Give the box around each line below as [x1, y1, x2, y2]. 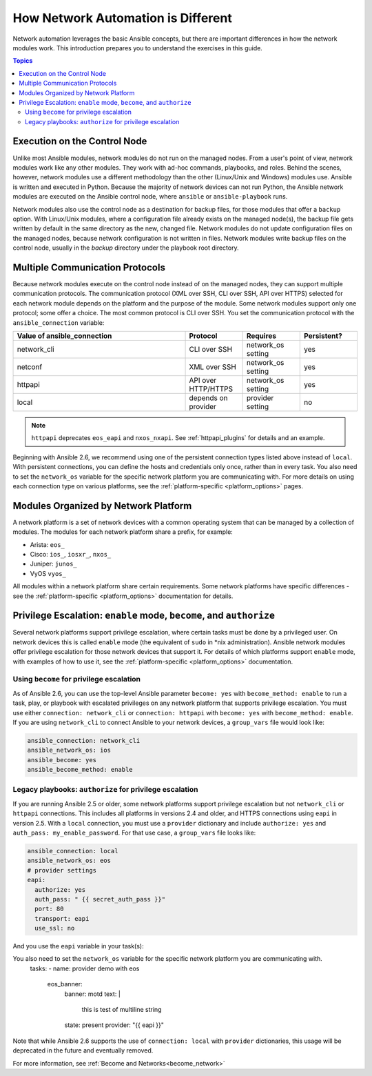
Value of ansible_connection [17, 331, 112, 341]
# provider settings [27, 866, 96, 874]
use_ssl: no [34, 924, 75, 933]
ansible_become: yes [27, 756, 96, 764]
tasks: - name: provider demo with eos [30, 964, 140, 973]
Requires [246, 331, 277, 341]
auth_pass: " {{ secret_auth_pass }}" [34, 895, 165, 903]
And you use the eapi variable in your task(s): [12, 942, 144, 950]
